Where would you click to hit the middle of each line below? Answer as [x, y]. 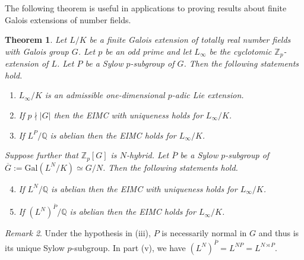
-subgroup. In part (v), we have [129, 247]
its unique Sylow [35, 247]
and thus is [279, 233]
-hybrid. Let [148, 155]
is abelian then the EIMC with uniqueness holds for [144, 188]
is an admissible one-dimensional [105, 95]
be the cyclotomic [240, 51]
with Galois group [37, 51]
